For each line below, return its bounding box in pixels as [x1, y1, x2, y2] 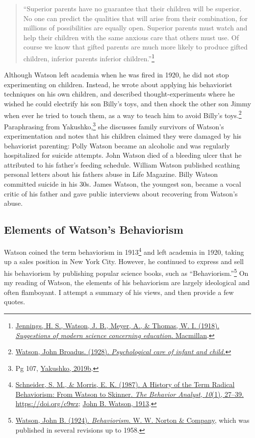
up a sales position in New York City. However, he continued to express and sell [4, 256, 244, 267]
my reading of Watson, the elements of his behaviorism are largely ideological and [4, 277, 250, 288]
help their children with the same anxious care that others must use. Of [23, 32, 239, 42]
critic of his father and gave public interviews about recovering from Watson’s [4, 188, 238, 198]
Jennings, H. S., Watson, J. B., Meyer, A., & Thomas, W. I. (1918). [15, 320, 220, 330]
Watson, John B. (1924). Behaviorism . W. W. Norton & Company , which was [15, 415, 250, 425]
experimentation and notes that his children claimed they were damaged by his [4, 131, 242, 141]
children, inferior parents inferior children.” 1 [23, 51, 154, 63]
